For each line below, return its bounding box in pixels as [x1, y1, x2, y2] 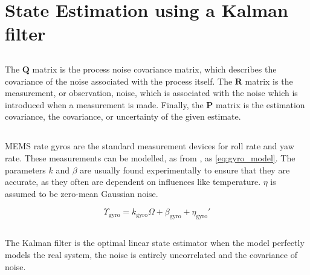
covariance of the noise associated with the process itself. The [5, 74, 233, 87]
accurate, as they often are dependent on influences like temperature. [5, 175, 261, 188]
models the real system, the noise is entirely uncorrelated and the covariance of [5, 248, 297, 261]
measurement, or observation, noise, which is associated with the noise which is [5, 86, 298, 99]
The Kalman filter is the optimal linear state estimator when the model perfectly [5, 236, 305, 249]
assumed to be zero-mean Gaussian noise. [5, 187, 158, 199]
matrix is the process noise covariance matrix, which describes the [32, 62, 277, 75]
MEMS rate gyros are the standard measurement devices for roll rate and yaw [5, 140, 294, 152]
